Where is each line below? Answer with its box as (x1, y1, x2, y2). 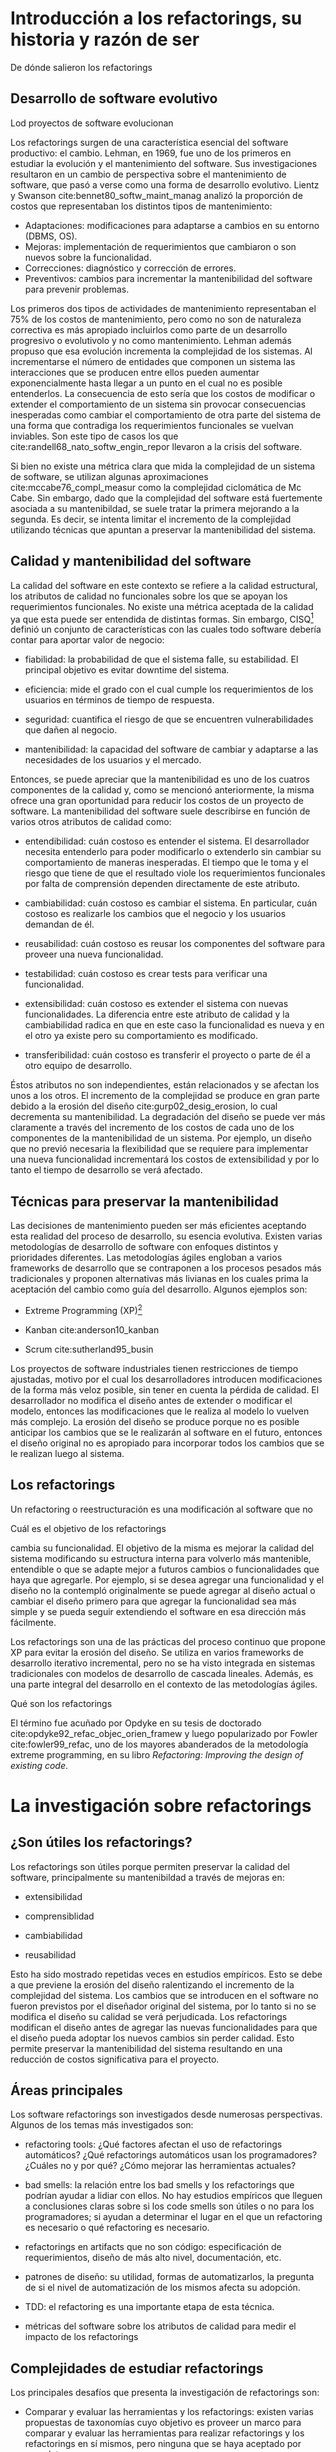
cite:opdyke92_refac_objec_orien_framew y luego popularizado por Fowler (10, 1727, 318, 1739)
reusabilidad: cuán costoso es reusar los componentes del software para (24, 938, 326, 950)
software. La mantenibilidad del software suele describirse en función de (10, 805, 311, 817)
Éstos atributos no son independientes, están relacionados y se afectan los (10, 1079, 320, 1091)
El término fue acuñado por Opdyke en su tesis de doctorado (10, 1717, 262, 1729)
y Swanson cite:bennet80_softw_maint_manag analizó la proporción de (10, 189, 303, 201)
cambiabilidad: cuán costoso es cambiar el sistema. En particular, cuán (24, 897, 318, 909)
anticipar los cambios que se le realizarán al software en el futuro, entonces (10, 1426, 323, 1438)
